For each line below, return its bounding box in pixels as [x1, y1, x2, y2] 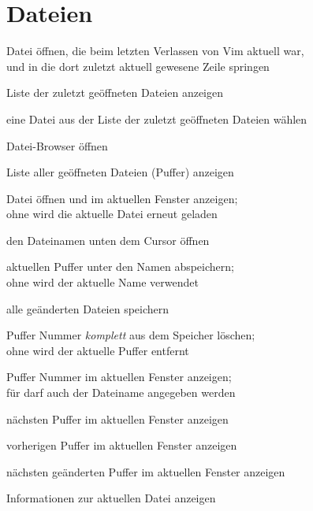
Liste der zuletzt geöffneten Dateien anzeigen [6, 84, 224, 101]
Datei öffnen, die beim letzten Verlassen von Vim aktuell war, [6, 43, 304, 59]
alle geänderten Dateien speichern [6, 300, 170, 317]
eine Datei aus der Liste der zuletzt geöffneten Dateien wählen [6, 110, 307, 127]
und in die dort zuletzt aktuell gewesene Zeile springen [6, 57, 270, 74]
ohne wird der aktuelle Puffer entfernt [6, 342, 189, 358]
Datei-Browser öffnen [6, 137, 108, 154]
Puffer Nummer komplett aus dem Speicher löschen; [6, 327, 255, 343]
